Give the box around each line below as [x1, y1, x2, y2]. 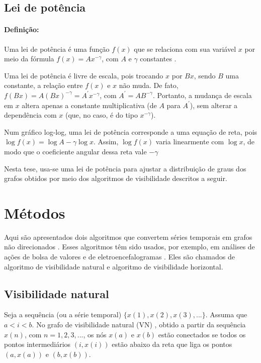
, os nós [83, 329, 107, 339]
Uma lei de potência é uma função [4, 43, 110, 54]
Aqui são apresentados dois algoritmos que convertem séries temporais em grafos [4, 231, 252, 242]
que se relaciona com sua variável [134, 43, 236, 54]
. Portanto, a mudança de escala [152, 89, 252, 100]
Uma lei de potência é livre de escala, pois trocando [4, 70, 163, 80]
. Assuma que [205, 309, 247, 320]
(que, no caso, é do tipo [65, 110, 138, 120]
